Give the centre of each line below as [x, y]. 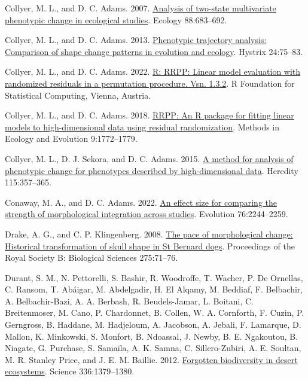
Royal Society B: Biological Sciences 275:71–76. [92, 257]
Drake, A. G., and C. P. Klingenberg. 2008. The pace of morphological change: [149, 234]
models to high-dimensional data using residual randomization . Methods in [142, 127]
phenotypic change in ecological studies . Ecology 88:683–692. [116, 19]
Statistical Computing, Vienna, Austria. [78, 95]
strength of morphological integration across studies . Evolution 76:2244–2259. [147, 214]
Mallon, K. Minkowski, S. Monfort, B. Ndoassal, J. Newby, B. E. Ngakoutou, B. [152, 336]
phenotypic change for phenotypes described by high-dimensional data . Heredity [152, 170]
